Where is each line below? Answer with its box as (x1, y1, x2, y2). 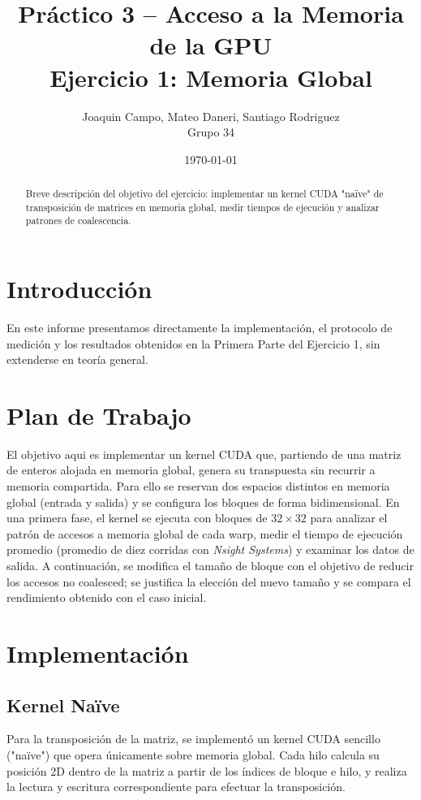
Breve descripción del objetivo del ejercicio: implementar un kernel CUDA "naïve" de (25, 187, 384, 201)
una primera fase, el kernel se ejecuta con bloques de (6, 509, 268, 526)
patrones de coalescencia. (25, 214, 131, 227)
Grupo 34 (187, 123, 235, 141)
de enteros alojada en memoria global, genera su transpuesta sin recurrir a (6, 461, 376, 478)
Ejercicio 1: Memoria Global (49, 60, 372, 93)
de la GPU (149, 28, 273, 62)
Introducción (6, 272, 153, 305)
